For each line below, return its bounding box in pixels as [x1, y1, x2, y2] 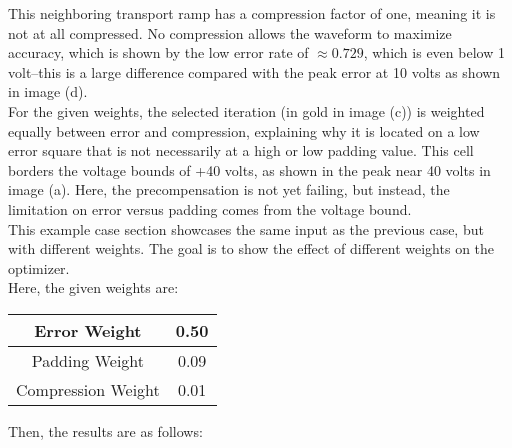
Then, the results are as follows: [8, 420, 203, 441]
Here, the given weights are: [8, 277, 179, 298]
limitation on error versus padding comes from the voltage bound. [8, 198, 412, 219]
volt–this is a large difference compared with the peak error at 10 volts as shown [8, 61, 501, 82]
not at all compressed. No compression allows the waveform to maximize [8, 22, 452, 43]
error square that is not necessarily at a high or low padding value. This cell [8, 140, 474, 161]
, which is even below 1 [363, 42, 505, 63]
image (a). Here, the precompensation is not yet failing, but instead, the [8, 179, 450, 200]
